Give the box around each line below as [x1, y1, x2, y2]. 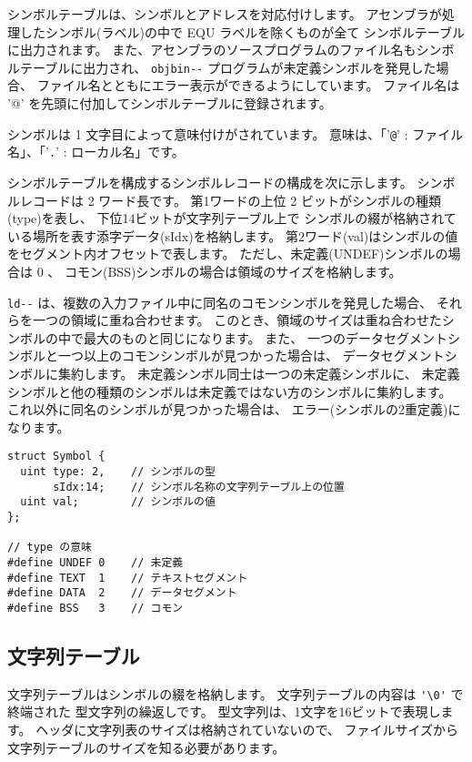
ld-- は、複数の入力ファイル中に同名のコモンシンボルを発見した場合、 [7, 292, 433, 311]
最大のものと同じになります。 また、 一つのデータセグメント [83, 328, 447, 347]
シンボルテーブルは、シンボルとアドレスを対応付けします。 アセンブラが [7, 5, 442, 23]
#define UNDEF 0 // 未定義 [7, 555, 184, 569]
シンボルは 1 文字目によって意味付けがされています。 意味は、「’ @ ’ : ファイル [7, 124, 464, 143]
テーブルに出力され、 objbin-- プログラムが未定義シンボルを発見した [19, 57, 437, 76]
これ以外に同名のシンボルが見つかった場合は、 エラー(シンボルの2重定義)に [7, 400, 461, 419]
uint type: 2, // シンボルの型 [20, 464, 216, 478]
